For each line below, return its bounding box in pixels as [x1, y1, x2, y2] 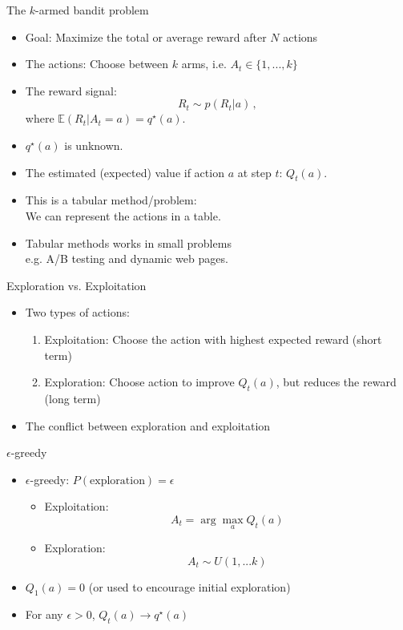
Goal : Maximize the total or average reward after [25, 28, 267, 45]
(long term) [44, 390, 101, 406]
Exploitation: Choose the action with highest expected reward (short [44, 330, 382, 347]
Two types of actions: [25, 304, 130, 321]
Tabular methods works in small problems [25, 234, 232, 251]
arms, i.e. [181, 55, 227, 72]
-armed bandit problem [35, 2, 149, 18]
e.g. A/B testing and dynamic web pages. [25, 250, 228, 267]
